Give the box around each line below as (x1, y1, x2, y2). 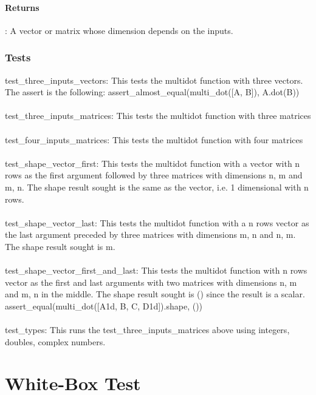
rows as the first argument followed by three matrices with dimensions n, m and (5, 169, 303, 181)
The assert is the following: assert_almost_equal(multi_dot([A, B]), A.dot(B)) (5, 86, 300, 98)
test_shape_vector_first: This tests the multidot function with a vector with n (5, 157, 300, 169)
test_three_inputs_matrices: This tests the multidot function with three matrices (5, 109, 311, 122)
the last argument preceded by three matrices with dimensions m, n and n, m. (5, 228, 296, 241)
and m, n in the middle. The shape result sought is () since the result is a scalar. (5, 288, 305, 300)
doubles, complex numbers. (5, 335, 106, 348)
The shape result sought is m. (5, 240, 115, 252)
